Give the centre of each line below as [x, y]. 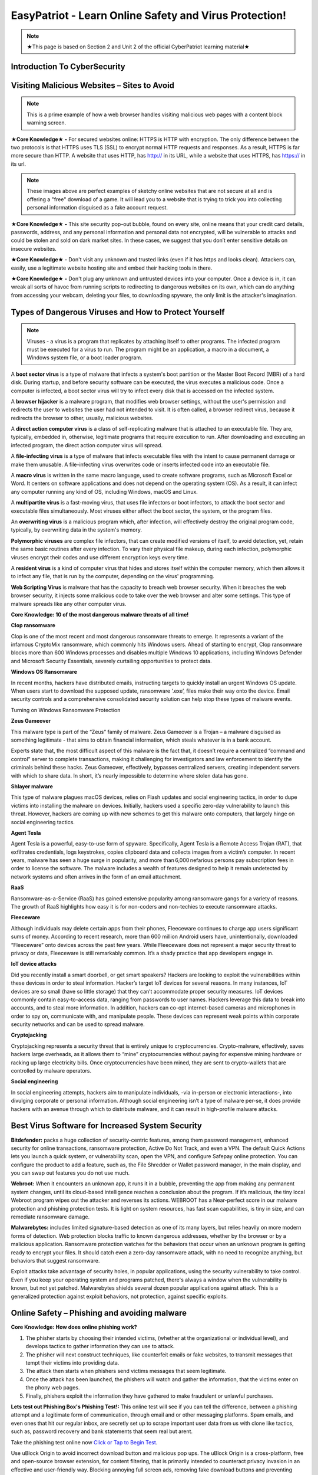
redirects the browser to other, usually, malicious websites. [82, 418]
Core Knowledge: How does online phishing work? [74, 1327]
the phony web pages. [53, 1388]
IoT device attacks [34, 964]
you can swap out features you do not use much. [70, 1173]
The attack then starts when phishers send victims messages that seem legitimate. [126, 1371]
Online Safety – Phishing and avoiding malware [99, 1313]
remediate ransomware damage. [50, 1217]
